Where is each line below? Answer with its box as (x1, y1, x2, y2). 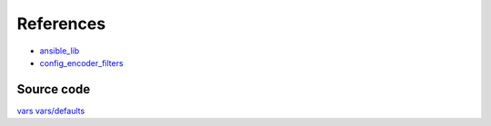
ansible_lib (39, 45, 80, 56)
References (16, 14, 106, 34)
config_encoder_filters (39, 57, 124, 68)
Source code (16, 82, 91, 97)
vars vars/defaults (16, 105, 85, 116)
